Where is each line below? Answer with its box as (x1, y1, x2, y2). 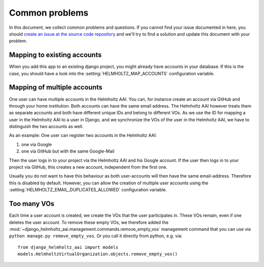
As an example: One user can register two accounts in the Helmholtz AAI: (9, 133, 157, 138)
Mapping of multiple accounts (9, 83, 103, 91)
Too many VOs (9, 200, 55, 208)
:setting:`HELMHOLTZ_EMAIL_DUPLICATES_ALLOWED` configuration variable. (9, 187, 167, 193)
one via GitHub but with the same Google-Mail (21, 148, 115, 154)
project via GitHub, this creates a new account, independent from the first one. (9, 164, 168, 170)
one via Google (21, 141, 52, 147)
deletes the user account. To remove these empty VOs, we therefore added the (9, 219, 169, 225)
